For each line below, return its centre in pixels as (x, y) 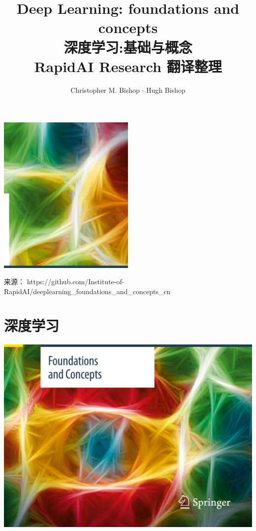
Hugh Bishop (166, 90)
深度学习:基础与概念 (128, 47)
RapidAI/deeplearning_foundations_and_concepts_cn (87, 291)
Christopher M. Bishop (105, 90)
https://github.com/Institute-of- (76, 282)
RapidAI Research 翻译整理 (128, 66)
